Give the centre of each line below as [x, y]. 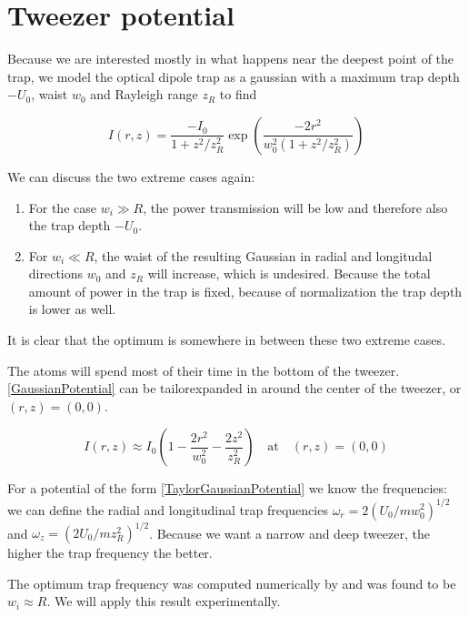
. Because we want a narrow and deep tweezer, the [289, 533]
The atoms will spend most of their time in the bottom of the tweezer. [204, 370]
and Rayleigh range [144, 94]
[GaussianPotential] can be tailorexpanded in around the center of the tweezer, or [234, 388]
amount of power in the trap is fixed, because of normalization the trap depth [245, 291]
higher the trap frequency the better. [110, 553]
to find [238, 94]
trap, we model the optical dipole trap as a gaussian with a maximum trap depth [234, 76]
